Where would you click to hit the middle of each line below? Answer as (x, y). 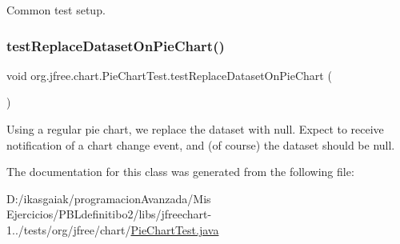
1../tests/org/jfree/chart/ (69, 229)
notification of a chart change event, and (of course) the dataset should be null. (201, 144)
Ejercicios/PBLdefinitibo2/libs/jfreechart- (109, 214)
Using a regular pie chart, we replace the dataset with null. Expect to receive (195, 129)
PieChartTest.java (175, 229)
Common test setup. (56, 10)
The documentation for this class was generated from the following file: (180, 172)
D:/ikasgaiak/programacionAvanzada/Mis (109, 198)
